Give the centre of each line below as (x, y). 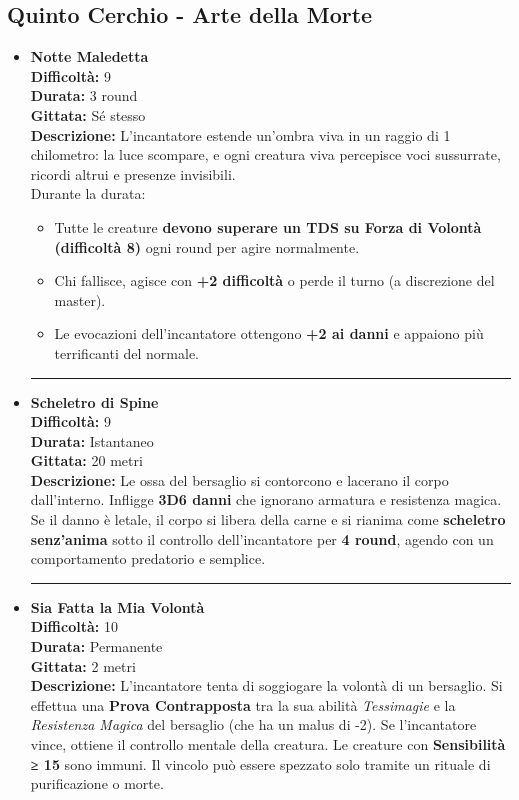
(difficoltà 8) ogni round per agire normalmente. (207, 246)
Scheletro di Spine (94, 401)
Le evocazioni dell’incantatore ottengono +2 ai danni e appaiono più (269, 333)
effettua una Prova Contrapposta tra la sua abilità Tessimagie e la (243, 704)
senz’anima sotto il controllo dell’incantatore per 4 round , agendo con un (262, 538)
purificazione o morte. (97, 783)
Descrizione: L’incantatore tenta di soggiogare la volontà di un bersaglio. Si (266, 685)
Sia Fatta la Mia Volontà (117, 606)
